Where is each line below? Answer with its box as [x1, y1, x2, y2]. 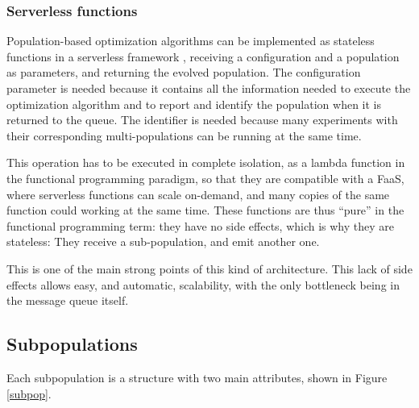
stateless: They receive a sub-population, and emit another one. [6, 233, 320, 250]
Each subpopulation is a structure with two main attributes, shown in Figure [6, 368, 388, 385]
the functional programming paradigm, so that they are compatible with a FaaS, [6, 169, 404, 186]
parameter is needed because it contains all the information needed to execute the [6, 80, 411, 96]
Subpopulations [6, 331, 138, 356]
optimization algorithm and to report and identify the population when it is [6, 95, 381, 112]
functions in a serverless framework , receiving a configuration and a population [6, 48, 400, 65]
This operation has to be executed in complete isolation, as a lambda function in [6, 154, 405, 171]
